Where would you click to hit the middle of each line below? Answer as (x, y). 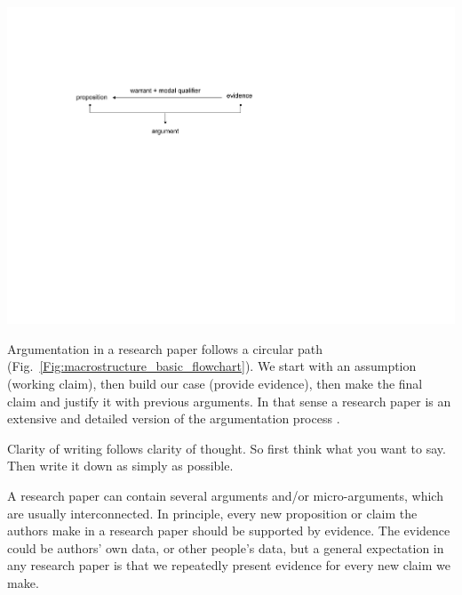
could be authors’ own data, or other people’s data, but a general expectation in (226, 547)
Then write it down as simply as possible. (120, 466)
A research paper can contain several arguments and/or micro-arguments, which (225, 495)
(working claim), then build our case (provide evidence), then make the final (215, 383)
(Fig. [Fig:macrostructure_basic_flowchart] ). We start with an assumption (212, 366)
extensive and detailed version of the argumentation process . (174, 418)
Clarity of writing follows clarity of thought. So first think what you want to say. (227, 448)
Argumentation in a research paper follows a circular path (165, 348)
